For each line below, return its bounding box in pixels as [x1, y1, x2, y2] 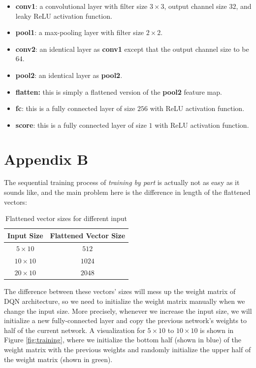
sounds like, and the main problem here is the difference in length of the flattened [4, 187, 251, 197]
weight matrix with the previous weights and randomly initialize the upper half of [4, 344, 251, 355]
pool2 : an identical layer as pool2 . [15, 70, 123, 80]
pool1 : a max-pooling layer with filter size [15, 27, 144, 37]
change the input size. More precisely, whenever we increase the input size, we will [4, 305, 252, 316]
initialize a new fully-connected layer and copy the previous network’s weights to [4, 315, 247, 326]
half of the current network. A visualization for [4, 325, 145, 335]
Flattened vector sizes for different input [5, 213, 128, 223]
